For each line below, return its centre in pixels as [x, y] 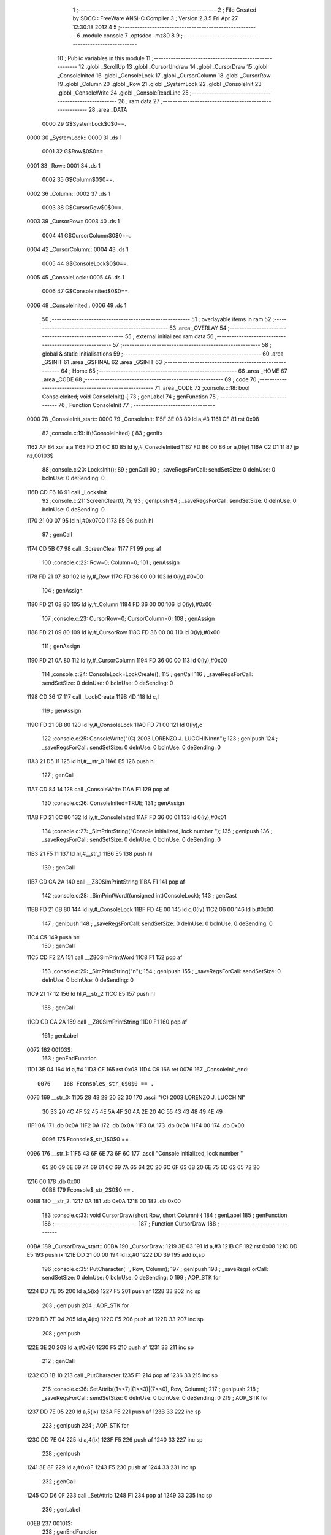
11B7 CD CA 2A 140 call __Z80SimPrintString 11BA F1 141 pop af [106, 882]
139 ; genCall [59, 868]
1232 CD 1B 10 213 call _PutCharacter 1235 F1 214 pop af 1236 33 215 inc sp [122, 1375]
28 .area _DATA [108, 110]
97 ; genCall [57, 535]
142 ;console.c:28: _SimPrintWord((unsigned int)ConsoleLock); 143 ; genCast [139, 895]
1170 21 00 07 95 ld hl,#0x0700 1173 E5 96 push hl [90, 520]
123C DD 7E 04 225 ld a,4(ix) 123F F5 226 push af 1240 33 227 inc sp [115, 1439]
